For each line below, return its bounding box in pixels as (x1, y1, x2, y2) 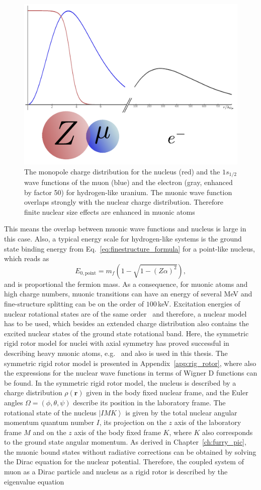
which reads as (4, 253, 49, 264)
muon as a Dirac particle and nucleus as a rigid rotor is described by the (4, 466, 228, 477)
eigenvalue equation (4, 476, 64, 486)
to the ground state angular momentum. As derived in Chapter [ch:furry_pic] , (4, 437, 246, 447)
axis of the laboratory (174, 417, 241, 427)
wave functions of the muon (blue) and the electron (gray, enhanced (24, 177, 233, 188)
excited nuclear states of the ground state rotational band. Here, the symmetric (4, 328, 249, 338)
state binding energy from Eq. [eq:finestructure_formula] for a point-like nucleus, (4, 243, 255, 254)
